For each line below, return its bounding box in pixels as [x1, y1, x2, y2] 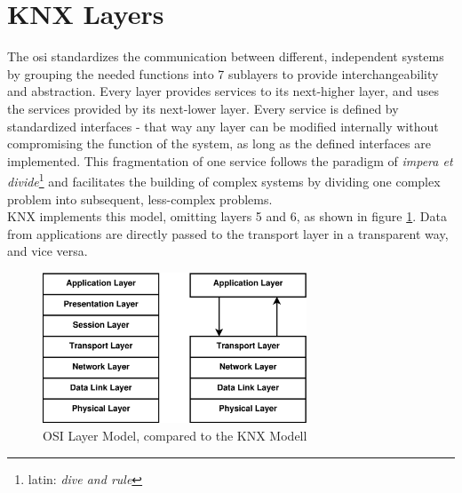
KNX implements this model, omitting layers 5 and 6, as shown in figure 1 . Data [7, 207, 447, 226]
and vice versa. [7, 242, 88, 260]
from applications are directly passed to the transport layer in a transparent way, [7, 224, 449, 243]
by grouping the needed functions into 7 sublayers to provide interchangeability [7, 64, 439, 83]
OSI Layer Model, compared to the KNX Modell [43, 426, 307, 445]
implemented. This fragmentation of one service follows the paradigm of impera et [7, 151, 453, 170]
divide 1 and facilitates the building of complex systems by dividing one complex [7, 170, 441, 190]
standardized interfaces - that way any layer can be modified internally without [7, 116, 439, 135]
